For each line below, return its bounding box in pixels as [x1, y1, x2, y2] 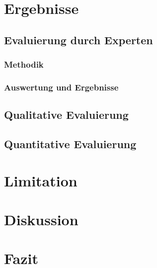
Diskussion [4, 209, 78, 229]
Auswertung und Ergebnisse [4, 81, 119, 93]
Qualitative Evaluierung [4, 107, 129, 122]
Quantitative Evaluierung [4, 136, 137, 152]
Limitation [4, 170, 78, 190]
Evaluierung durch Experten [4, 32, 153, 47]
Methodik [4, 58, 44, 71]
